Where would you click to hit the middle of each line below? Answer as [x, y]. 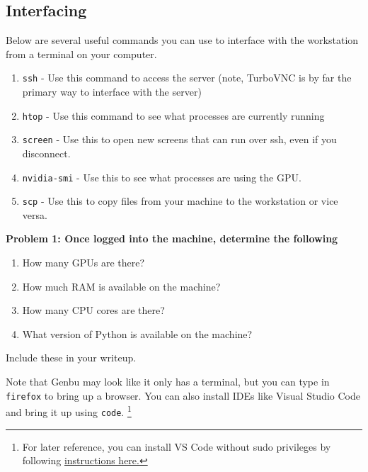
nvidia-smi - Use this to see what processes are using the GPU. [162, 177]
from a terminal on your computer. [81, 54]
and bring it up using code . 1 [69, 411]
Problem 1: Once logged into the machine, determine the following [172, 238]
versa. [35, 214]
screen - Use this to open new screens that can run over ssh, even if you [179, 139]
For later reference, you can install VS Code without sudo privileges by [177, 446]
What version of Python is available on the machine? [137, 333]
